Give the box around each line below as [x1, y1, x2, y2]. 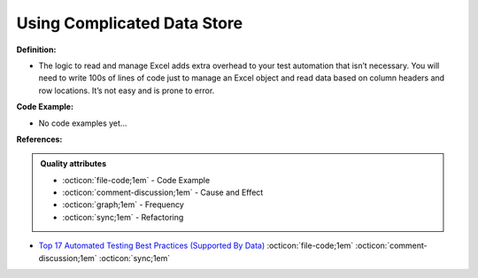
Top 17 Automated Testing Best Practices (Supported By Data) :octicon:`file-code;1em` [38, 240, 354, 251]
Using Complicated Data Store [16, 13, 243, 33]
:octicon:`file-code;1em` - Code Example [62, 174, 211, 185]
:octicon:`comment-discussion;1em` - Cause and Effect [62, 187, 264, 198]
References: [16, 134, 63, 144]
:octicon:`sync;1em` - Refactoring [62, 212, 184, 222]
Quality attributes [40, 158, 106, 169]
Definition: [16, 44, 57, 55]
